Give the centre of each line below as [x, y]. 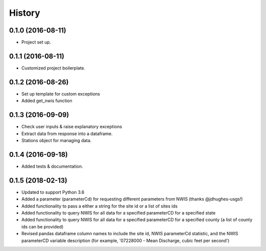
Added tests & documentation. [52, 166]
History [25, 13]
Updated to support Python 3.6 [53, 192]
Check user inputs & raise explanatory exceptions [72, 127]
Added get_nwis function [47, 101]
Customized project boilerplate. [53, 68]
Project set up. [36, 42]
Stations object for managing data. [56, 140]
